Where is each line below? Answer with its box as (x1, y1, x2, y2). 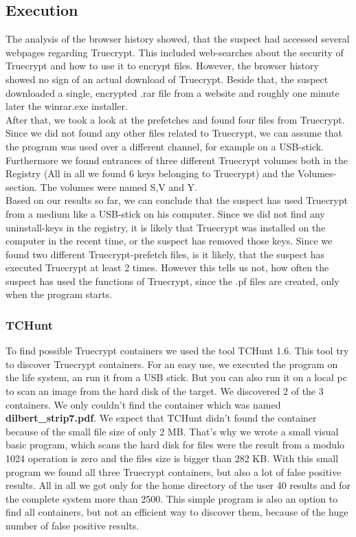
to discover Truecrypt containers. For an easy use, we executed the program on (5, 356, 338, 371)
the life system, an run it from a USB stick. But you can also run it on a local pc (5, 370, 348, 385)
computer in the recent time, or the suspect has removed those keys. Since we (5, 233, 333, 248)
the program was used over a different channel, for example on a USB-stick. (5, 139, 324, 153)
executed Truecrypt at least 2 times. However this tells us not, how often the (5, 260, 329, 275)
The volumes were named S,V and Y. (40, 179, 197, 194)
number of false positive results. (5, 518, 140, 533)
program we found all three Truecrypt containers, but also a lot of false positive (5, 464, 342, 479)
